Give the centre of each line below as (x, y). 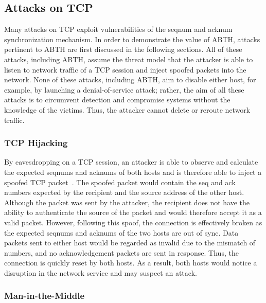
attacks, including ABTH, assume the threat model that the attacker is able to (129, 59)
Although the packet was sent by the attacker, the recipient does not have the (127, 202)
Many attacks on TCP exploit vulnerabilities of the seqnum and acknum (118, 29)
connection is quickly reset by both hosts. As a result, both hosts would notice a (131, 263)
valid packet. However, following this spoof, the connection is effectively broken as (133, 222)
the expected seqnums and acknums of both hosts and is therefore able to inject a (133, 172)
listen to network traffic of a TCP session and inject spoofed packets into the (125, 69)
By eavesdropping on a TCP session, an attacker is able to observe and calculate (131, 162)
